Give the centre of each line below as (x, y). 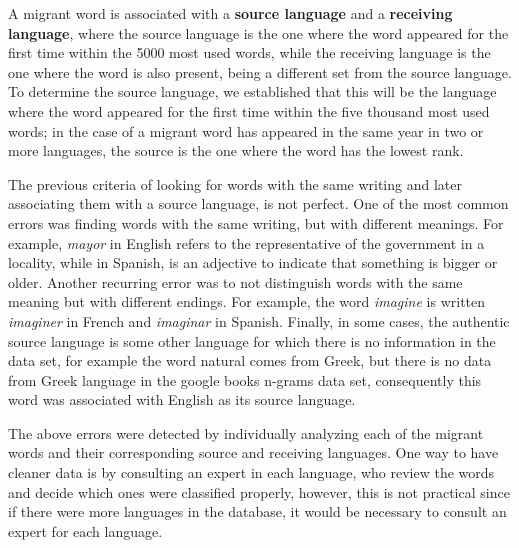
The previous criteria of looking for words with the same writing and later (235, 183)
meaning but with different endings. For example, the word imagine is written (247, 301)
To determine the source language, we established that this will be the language (252, 91)
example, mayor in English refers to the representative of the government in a (246, 242)
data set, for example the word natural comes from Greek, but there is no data (250, 360)
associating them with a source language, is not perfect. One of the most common (258, 203)
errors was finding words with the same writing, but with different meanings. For (256, 222)
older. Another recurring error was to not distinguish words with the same (235, 281)
